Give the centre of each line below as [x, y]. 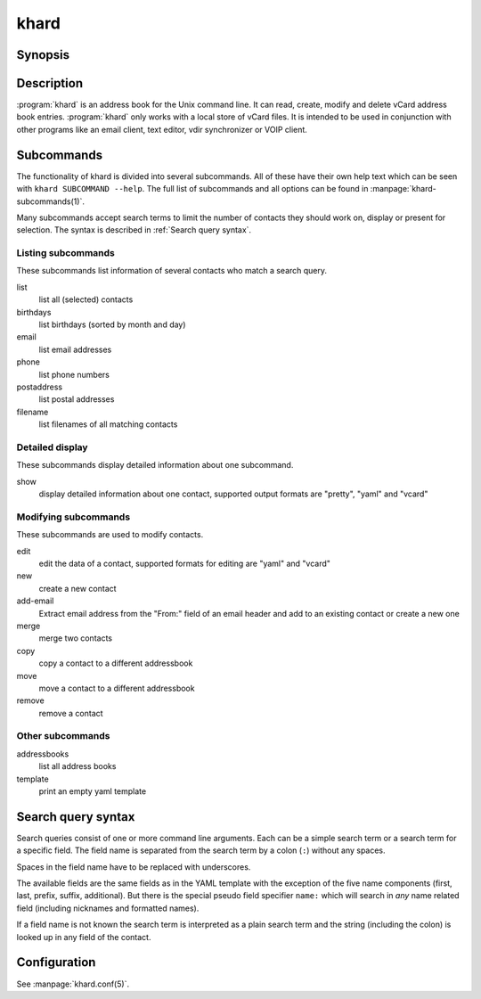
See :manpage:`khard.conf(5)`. [73, 984]
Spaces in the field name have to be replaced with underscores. [134, 867]
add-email [35, 601]
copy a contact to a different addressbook [116, 663]
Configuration [56, 962]
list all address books [77, 766]
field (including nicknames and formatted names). [108, 908]
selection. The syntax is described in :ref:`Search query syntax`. [134, 230]
